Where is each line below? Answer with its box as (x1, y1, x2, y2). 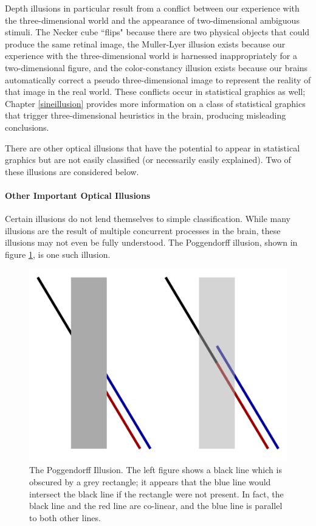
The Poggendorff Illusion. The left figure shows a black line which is (29, 463, 282, 476)
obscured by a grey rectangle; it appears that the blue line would (29, 475, 271, 488)
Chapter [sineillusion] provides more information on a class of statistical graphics (5, 97, 306, 109)
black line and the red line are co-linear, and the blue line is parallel (29, 499, 283, 512)
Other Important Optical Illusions (5, 189, 151, 201)
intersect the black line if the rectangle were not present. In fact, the (29, 487, 284, 500)
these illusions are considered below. (5, 165, 139, 178)
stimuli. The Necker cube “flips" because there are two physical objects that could (5, 26, 310, 38)
